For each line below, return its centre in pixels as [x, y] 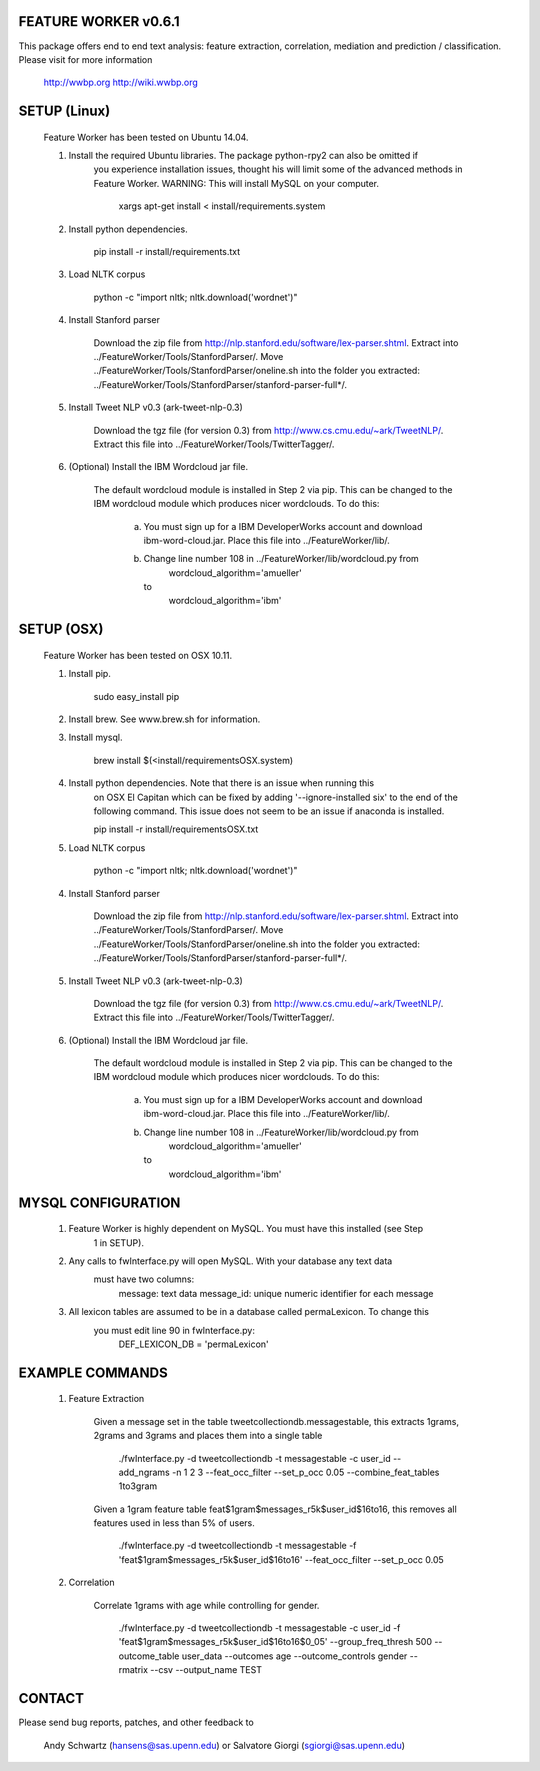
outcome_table [149, 1656]
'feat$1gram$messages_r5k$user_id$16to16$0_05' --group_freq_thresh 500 [275, 1642]
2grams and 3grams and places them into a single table [208, 1436]
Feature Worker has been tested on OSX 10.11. [138, 655]
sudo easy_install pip [136, 696]
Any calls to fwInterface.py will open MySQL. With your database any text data [230, 1261]
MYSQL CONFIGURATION [99, 1202]
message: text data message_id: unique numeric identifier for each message [276, 1293]
